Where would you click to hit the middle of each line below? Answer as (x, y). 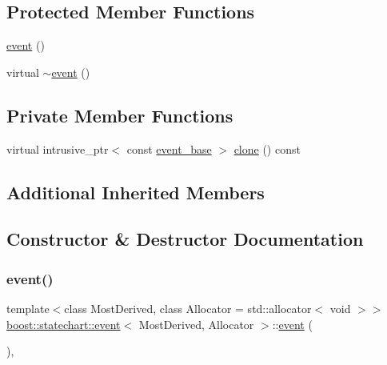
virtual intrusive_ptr (58, 148)
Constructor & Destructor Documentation (185, 239)
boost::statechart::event (64, 324)
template (28, 308)
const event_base (169, 148)
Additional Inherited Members (136, 192)
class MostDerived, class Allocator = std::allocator (188, 308)
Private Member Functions (120, 115)
